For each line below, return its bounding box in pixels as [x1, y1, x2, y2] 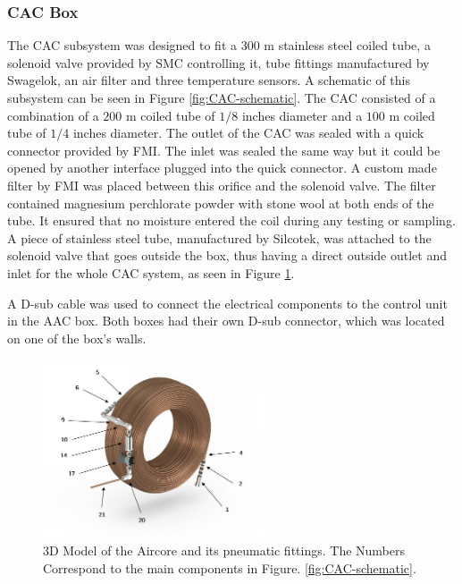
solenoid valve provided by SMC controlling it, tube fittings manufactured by [7, 53, 430, 72]
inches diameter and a [241, 106, 363, 124]
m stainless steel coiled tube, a [264, 36, 431, 55]
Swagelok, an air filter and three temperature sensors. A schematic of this [7, 71, 410, 89]
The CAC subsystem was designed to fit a [7, 36, 237, 55]
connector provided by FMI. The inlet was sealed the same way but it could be [7, 140, 441, 159]
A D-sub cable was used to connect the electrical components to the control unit [7, 293, 448, 312]
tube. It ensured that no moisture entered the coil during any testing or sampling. [7, 211, 456, 230]
